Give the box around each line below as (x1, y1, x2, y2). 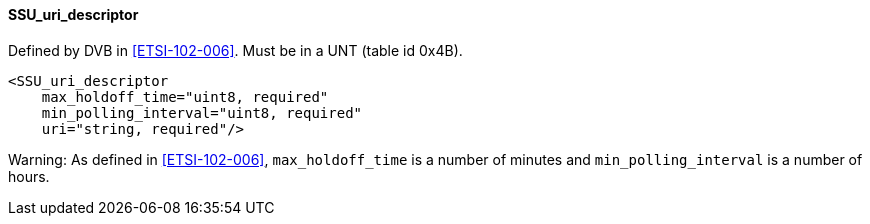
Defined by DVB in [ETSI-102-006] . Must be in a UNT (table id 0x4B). (8, 41, 463, 59)
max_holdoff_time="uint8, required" (41, 88, 329, 105)
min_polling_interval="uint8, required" (41, 104, 363, 121)
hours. (8, 167, 50, 185)
